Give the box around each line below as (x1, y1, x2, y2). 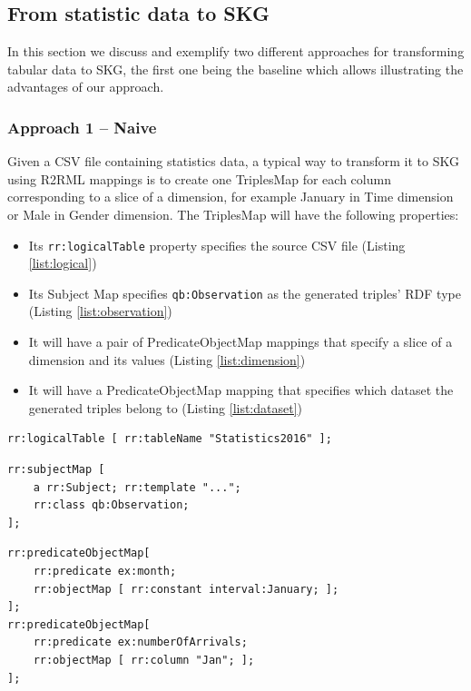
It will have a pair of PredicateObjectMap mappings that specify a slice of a (28, 332, 453, 351)
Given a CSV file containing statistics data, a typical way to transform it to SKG (7, 152, 459, 171)
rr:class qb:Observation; (33, 499, 190, 512)
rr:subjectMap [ (7, 463, 105, 477)
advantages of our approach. (7, 77, 164, 96)
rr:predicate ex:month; (33, 565, 177, 578)
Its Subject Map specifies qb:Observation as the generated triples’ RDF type (28, 283, 461, 302)
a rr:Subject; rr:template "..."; (33, 480, 241, 494)
